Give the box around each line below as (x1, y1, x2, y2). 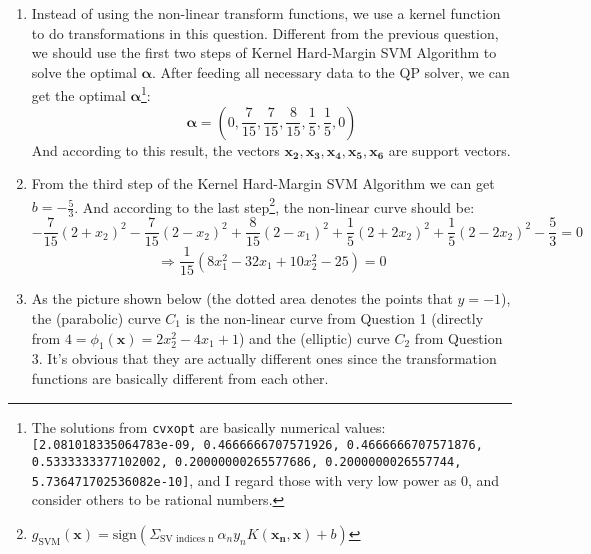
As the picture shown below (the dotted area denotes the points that (31, 288, 453, 309)
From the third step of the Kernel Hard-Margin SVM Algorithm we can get (31, 173, 495, 194)
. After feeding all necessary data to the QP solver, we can (151, 61, 510, 82)
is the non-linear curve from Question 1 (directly (185, 308, 484, 329)
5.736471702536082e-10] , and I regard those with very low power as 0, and (31, 469, 500, 490)
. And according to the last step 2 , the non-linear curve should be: (74, 193, 475, 217)
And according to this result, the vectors (31, 139, 280, 160)
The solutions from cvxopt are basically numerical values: (31, 416, 386, 437)
